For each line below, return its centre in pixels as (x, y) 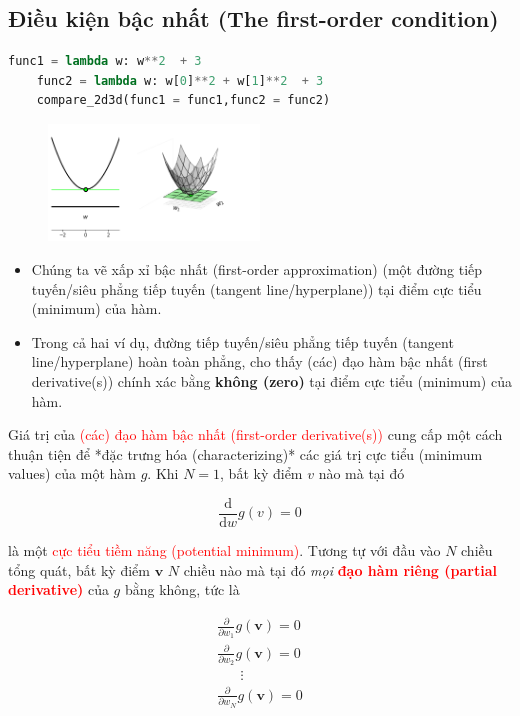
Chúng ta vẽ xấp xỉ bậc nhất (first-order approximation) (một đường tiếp (257, 268)
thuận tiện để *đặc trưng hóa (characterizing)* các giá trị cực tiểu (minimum (245, 453)
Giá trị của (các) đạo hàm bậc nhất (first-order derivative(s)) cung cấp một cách (255, 434)
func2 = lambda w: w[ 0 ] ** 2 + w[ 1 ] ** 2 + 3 (180, 80)
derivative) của (58, 589)
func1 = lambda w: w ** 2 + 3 (105, 61)
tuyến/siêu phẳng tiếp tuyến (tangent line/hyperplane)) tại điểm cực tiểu (256, 288)
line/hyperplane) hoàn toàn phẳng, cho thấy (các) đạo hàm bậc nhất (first (259, 361)
